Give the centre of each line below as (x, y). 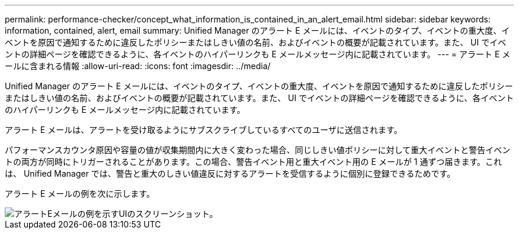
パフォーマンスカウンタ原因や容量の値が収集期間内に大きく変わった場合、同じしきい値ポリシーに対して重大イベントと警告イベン (258, 150)
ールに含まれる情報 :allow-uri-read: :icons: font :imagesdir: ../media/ (138, 66)
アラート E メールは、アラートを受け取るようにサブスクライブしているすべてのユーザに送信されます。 (204, 130)
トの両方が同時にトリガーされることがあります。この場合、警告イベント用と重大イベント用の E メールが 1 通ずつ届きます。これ (254, 162)
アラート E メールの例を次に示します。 (80, 194)
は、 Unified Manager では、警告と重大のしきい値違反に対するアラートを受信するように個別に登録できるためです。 (230, 173)
